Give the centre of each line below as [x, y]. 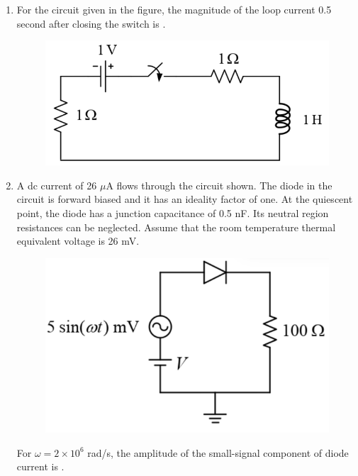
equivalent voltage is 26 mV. [78, 241]
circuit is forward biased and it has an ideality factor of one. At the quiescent [185, 199]
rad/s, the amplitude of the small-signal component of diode [218, 452]
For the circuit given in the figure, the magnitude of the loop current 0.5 [174, 9]
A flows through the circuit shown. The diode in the [219, 185]
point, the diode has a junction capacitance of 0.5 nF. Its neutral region [173, 212]
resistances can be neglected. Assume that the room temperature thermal [176, 227]
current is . [40, 466]
